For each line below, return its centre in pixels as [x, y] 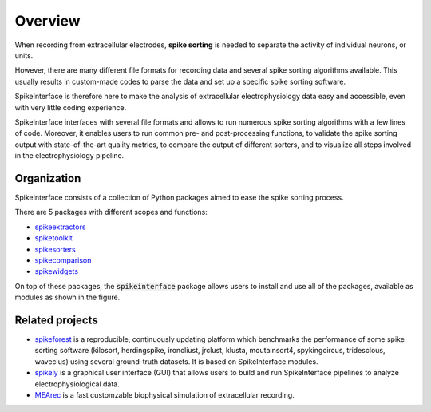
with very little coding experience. [71, 107]
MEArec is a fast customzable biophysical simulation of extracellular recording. [164, 394]
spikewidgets [57, 271]
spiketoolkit [54, 238]
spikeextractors [60, 227]
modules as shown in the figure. [67, 297]
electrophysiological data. [77, 384]
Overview [47, 21]
